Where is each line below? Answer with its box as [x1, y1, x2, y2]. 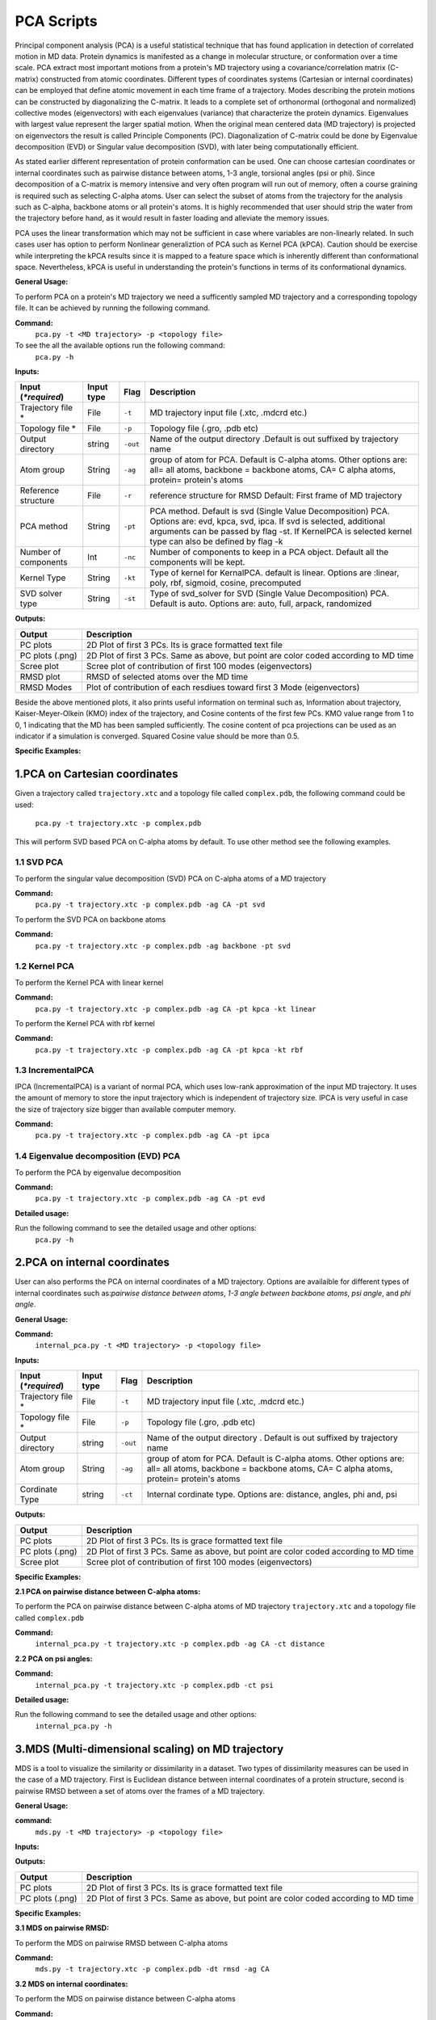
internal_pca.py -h [35, 1721, 112, 1731]
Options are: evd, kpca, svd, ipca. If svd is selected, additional [149, 516, 385, 527]
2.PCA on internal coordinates [15, 1256, 170, 1269]
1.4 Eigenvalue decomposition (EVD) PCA [15, 1151, 181, 1162]
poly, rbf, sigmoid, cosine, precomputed [149, 578, 302, 589]
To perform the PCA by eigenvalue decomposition [15, 1168, 182, 1177]
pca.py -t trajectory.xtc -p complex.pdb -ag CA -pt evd [35, 1194, 266, 1203]
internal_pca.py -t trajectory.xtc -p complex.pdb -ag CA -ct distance [35, 1639, 325, 1648]
